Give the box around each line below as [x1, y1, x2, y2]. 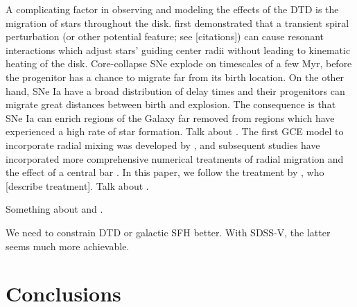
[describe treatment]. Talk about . [6, 178, 149, 193]
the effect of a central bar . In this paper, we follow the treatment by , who [6, 165, 324, 179]
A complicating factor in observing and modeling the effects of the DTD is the [6, 2, 339, 16]
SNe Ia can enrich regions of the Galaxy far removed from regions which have [6, 110, 335, 125]
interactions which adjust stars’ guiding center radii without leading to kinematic [6, 42, 351, 57]
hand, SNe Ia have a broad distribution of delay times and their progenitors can [6, 83, 345, 98]
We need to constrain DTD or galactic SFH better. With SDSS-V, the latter [6, 225, 331, 239]
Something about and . [6, 202, 103, 216]
